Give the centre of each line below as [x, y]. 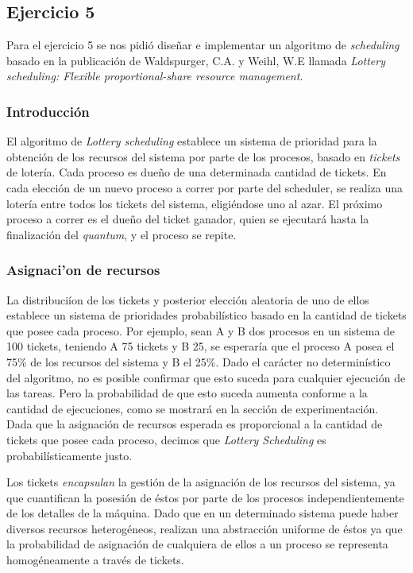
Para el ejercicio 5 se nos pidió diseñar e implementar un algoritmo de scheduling [203, 45]
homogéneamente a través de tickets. [95, 560]
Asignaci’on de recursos [83, 270]
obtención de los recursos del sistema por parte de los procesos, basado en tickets [203, 156]
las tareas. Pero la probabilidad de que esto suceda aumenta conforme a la [187, 393]
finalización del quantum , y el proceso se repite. [122, 234]
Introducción [48, 111]
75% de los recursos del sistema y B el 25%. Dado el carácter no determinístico [199, 361]
